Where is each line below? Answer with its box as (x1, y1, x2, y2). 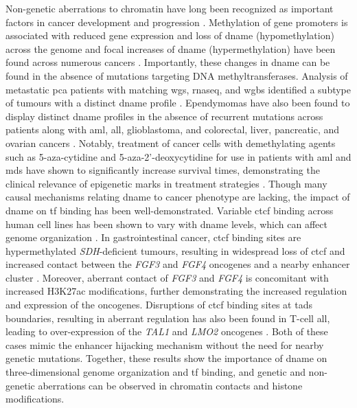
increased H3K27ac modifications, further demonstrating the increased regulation (5, 284, 347, 298)
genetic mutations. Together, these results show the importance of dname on (5, 351, 327, 365)
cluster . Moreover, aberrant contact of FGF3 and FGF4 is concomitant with (5, 270, 329, 284)
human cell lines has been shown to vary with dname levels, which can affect (5, 216, 327, 231)
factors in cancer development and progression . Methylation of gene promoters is (5, 14, 348, 29)
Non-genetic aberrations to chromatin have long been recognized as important (5, 1, 334, 15)
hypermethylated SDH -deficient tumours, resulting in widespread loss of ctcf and (5, 243, 345, 258)
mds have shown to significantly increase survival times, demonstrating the (5, 163, 320, 177)
